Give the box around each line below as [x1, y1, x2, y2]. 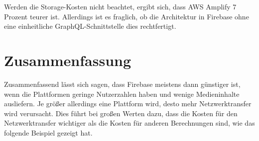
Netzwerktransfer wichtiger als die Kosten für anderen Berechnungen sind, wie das [4, 118, 255, 128]
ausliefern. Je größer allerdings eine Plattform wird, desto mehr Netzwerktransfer [4, 98, 252, 109]
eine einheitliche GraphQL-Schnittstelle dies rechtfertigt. [4, 21, 176, 31]
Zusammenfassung [4, 50, 131, 70]
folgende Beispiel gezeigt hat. [4, 127, 93, 138]
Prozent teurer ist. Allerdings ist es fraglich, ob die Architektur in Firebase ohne [4, 11, 249, 21]
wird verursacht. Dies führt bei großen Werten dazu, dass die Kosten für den [4, 108, 238, 118]
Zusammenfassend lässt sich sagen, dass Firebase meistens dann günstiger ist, [4, 78, 241, 89]
